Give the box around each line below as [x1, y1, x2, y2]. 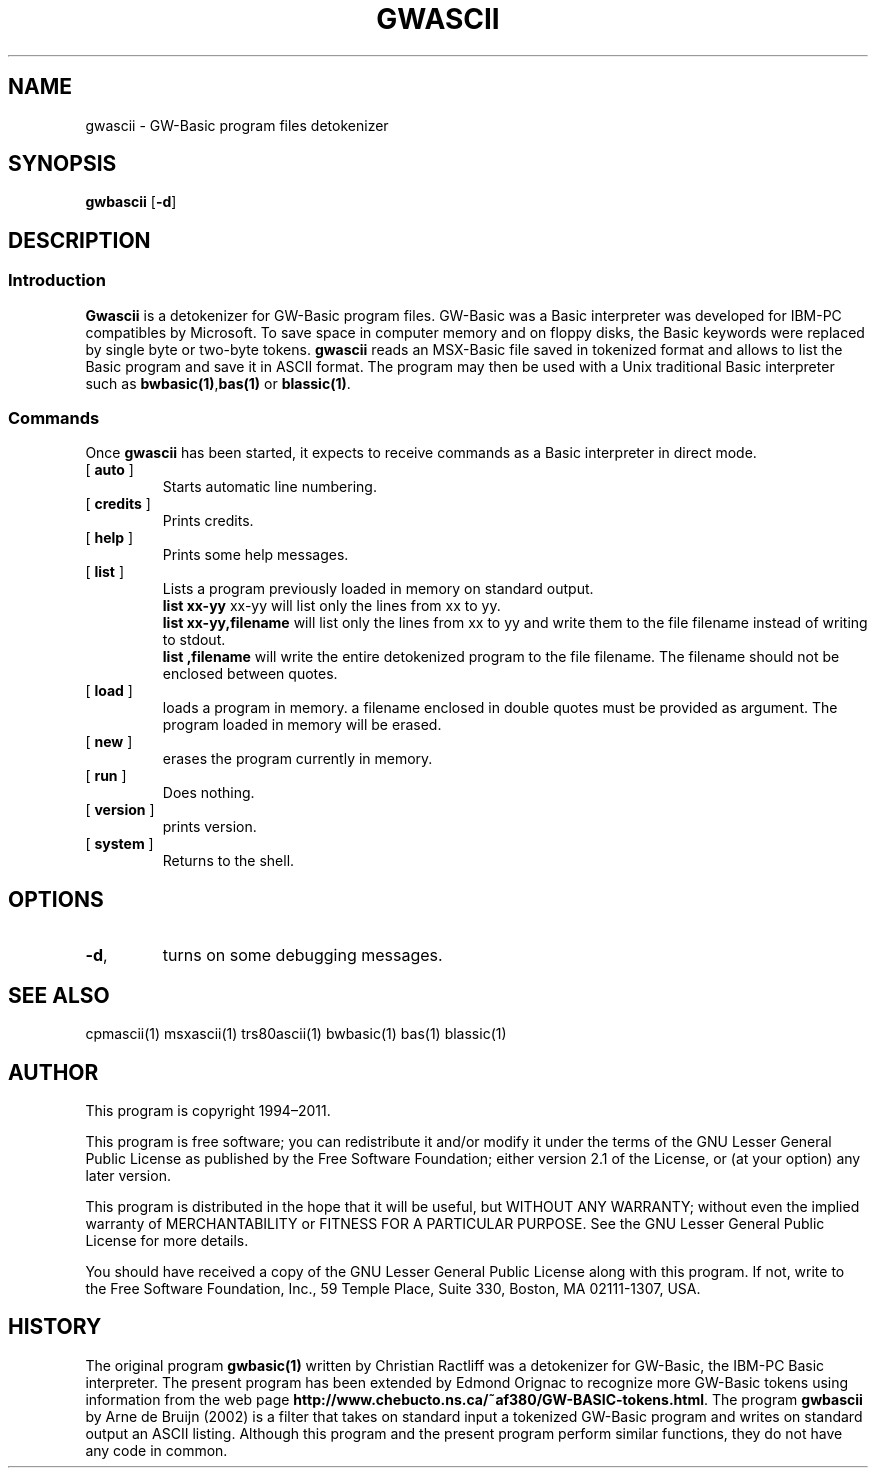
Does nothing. [162, 784, 255, 802]
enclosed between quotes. [162, 665, 338, 683]
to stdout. [162, 631, 226, 649]
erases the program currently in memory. [162, 750, 433, 768]
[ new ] [85, 733, 133, 751]
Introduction [8, 270, 106, 291]
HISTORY [8, 1314, 102, 1340]
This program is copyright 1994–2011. [85, 1101, 331, 1119]
